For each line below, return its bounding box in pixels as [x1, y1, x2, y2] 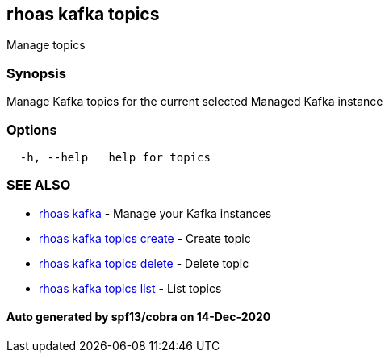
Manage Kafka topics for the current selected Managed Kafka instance [6, 94, 383, 109]
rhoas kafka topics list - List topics [39, 281, 222, 295]
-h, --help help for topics [19, 150, 211, 164]
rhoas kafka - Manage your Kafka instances [39, 206, 272, 220]
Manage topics [6, 38, 86, 52]
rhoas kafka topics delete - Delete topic [39, 256, 249, 270]
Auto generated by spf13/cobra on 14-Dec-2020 [6, 310, 271, 324]
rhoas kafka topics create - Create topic [39, 231, 251, 245]
